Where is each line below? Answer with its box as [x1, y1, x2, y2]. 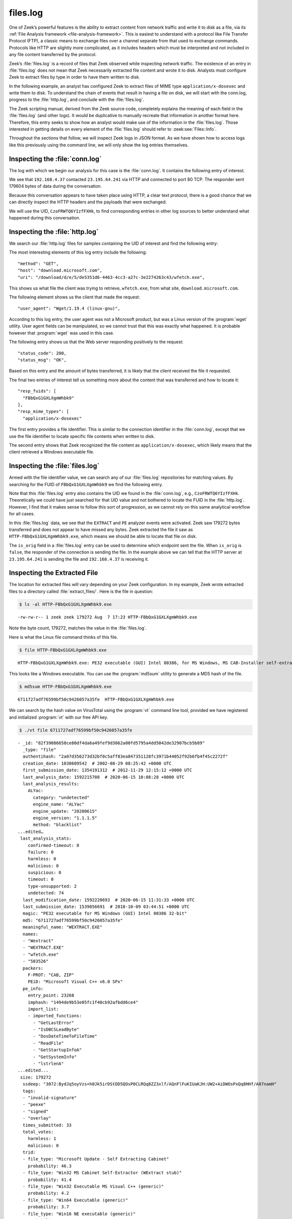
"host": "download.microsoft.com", [18, 268, 103, 273]
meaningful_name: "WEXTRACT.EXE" [22, 924, 103, 930]
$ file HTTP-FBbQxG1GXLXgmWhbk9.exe [19, 647, 107, 653]
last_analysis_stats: [20, 836, 72, 841]
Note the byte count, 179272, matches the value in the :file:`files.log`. [9, 625, 147, 631]
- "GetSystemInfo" [33, 1054, 77, 1060]
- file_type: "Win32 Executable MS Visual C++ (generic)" [22, 1184, 164, 1189]
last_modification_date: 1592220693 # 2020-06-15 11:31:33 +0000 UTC [22, 897, 195, 903]
